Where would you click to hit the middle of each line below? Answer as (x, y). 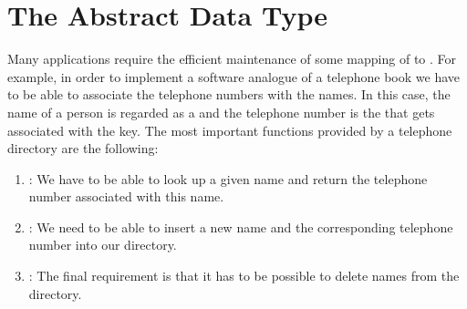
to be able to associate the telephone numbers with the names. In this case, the (229, 94)
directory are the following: (83, 148)
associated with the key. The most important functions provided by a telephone (230, 130)
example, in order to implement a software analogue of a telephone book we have (233, 76)
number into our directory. (103, 245)
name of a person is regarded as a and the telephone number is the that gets (221, 112)
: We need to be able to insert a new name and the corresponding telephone (241, 227)
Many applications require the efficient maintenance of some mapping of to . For (232, 59)
